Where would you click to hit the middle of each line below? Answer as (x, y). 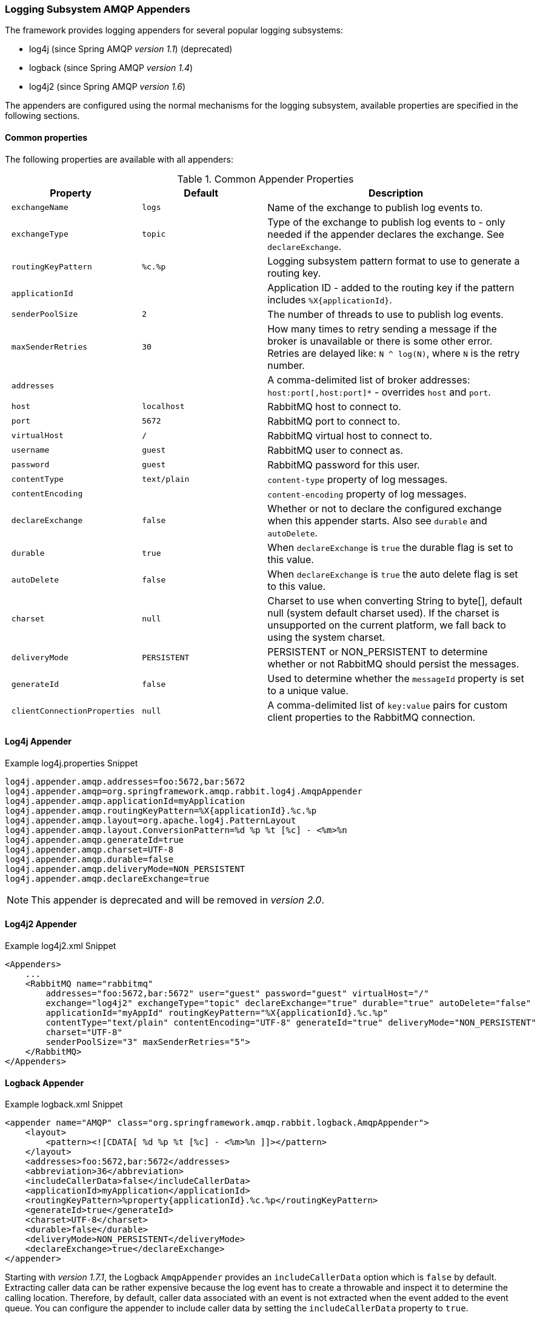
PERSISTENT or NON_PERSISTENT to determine (378, 651)
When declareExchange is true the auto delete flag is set (393, 574)
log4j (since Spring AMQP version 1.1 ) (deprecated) (131, 49)
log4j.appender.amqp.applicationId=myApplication (125, 801)
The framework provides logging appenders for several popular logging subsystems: (174, 30)
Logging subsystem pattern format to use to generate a (394, 261)
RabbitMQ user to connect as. (335, 450)
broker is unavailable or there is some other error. (380, 341)
